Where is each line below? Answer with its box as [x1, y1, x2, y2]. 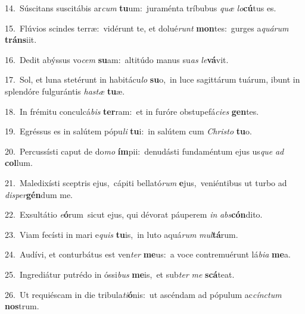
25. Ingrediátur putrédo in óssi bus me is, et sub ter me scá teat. [5, 268, 235, 280]
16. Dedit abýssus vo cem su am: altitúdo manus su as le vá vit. [5, 53, 229, 65]
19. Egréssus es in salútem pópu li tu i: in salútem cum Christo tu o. [5, 125, 252, 137]
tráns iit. [5, 33, 37, 46]
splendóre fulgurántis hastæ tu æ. [5, 84, 125, 97]
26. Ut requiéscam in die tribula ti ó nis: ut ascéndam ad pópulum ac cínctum [5, 288, 282, 300]
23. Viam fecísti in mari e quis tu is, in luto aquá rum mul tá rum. [5, 228, 238, 240]
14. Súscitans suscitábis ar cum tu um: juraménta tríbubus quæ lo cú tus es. [5, 2, 276, 14]
